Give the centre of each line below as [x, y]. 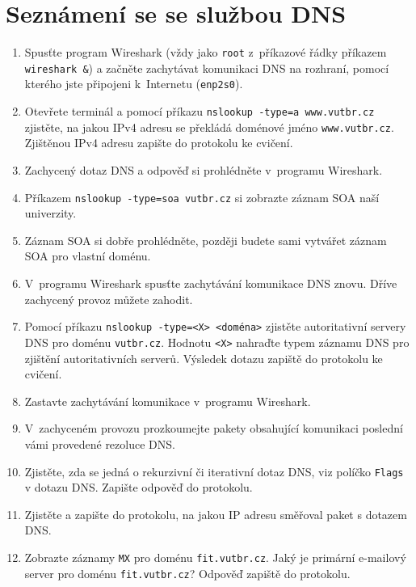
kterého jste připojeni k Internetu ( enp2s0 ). [134, 84]
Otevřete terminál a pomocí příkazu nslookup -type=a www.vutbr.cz [200, 111]
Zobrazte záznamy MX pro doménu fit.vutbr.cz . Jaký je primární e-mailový [215, 557]
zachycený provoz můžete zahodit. [109, 299]
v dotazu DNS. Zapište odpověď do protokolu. [139, 487]
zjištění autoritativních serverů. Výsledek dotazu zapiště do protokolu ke [204, 358]
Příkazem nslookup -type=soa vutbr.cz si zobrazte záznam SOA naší [202, 197]
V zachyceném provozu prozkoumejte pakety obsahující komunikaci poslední [214, 428]
